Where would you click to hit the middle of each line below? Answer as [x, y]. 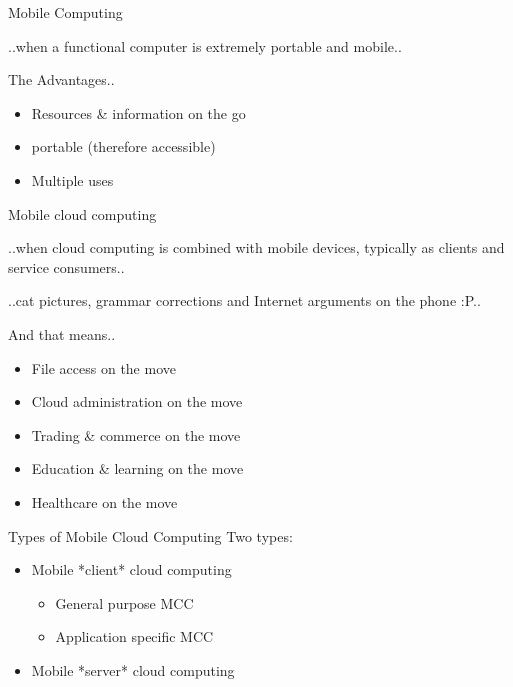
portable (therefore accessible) [123, 146]
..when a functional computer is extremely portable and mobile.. [205, 45]
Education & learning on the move [137, 468]
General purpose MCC [124, 602]
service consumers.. [66, 266]
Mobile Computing [65, 12]
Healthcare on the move [104, 501]
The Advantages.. [61, 79]
